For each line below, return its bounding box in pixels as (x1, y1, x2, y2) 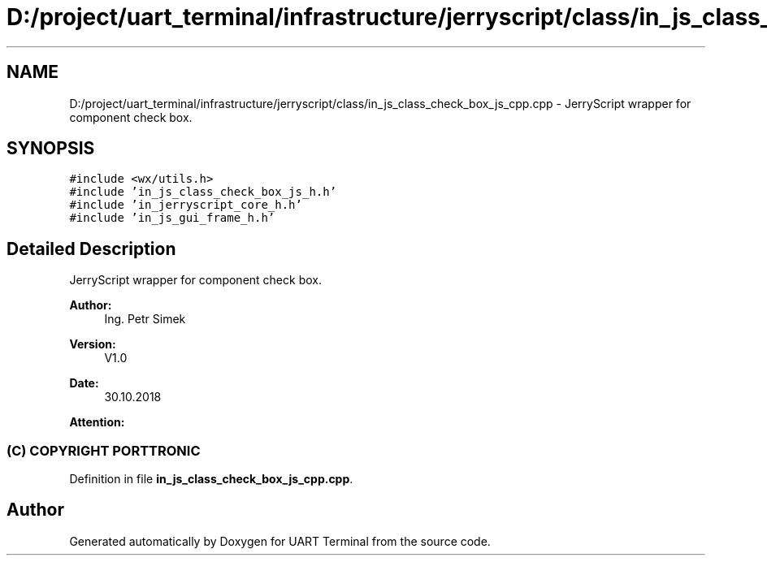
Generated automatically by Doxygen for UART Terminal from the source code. (69, 534, 491, 548)
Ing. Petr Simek (104, 312, 186, 326)
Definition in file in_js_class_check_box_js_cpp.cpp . (69, 472, 353, 486)
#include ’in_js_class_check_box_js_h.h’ (69, 185, 337, 199)
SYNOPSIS (6, 138, 95, 159)
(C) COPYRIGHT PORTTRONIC (6, 442, 201, 459)
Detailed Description (6, 238, 176, 259)
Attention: (69, 415, 125, 430)
